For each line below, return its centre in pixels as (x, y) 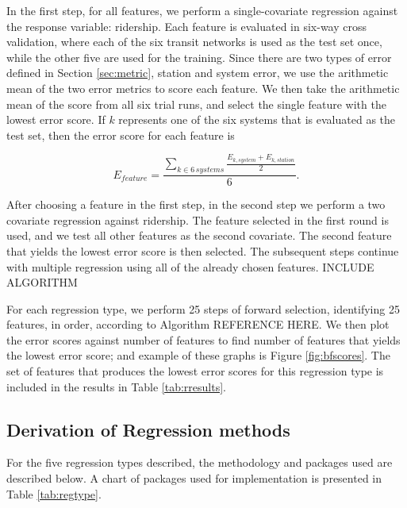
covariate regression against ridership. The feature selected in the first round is (198, 219)
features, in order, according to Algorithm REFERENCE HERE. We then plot (198, 324)
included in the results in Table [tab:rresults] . (116, 386)
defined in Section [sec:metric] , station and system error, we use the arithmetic (198, 73)
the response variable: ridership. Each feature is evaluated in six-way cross (187, 26)
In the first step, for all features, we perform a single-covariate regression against (202, 10)
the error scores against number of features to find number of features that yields (203, 339)
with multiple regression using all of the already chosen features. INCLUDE (190, 266)
